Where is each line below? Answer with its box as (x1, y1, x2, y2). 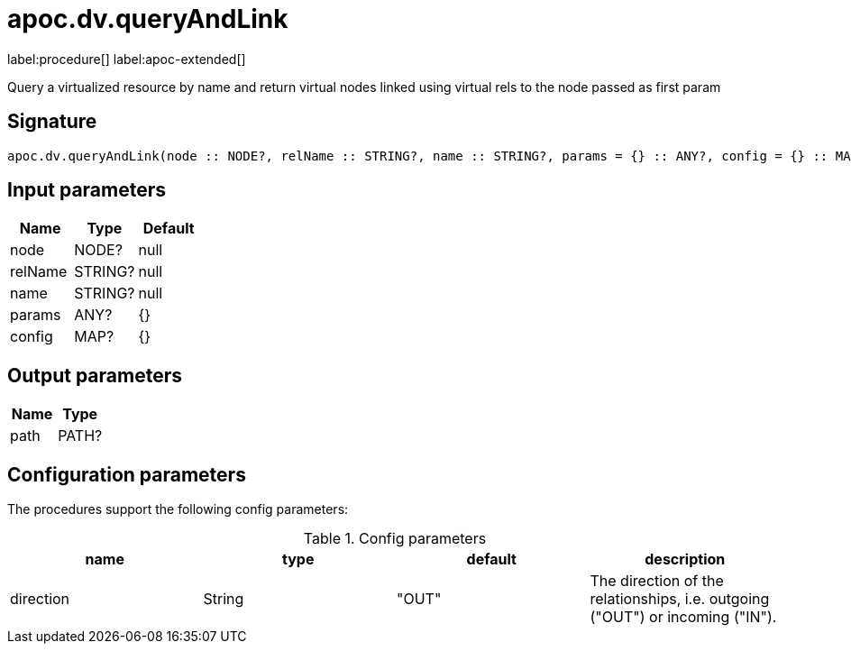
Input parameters (7, 179, 167, 202)
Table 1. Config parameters (303, 529, 487, 548)
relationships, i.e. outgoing (590, 590, 770, 609)
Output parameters (7, 363, 182, 387)
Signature (7, 110, 97, 133)
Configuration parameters (7, 463, 246, 486)
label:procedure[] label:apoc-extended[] (7, 50, 246, 67)
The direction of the (590, 572, 724, 591)
